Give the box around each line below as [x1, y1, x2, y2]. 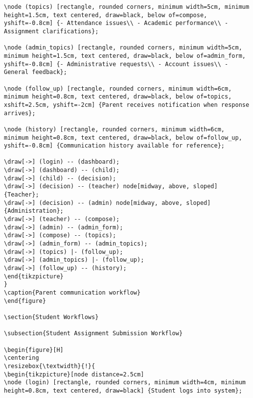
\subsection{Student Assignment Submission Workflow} [4, 330, 183, 337]
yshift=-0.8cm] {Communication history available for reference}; [4, 142, 225, 149]
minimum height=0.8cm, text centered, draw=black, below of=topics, [4, 93, 232, 100]
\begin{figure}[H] [4, 346, 64, 353]
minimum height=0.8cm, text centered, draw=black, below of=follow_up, [4, 134, 242, 141]
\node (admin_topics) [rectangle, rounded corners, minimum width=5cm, [4, 44, 242, 51]
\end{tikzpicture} [4, 273, 64, 280]
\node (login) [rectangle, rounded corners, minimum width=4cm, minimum [4, 379, 246, 386]
